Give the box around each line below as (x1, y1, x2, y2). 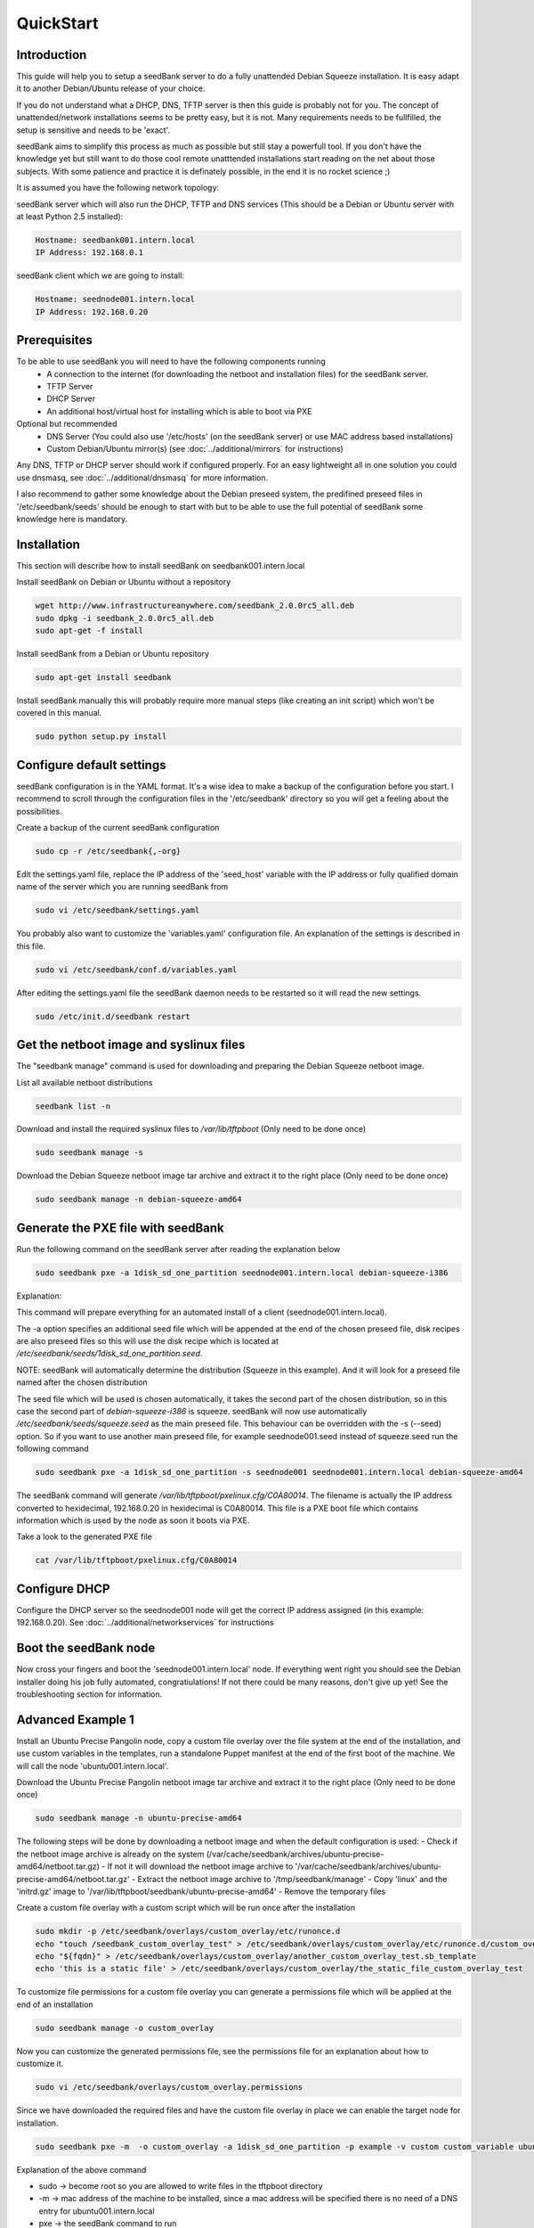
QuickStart (16, 13, 99, 33)
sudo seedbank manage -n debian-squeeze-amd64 (35, 1194, 242, 1205)
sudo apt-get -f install (35, 625, 144, 635)
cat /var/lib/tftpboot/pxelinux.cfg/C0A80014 (35, 1555, 238, 1566)
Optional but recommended (16, 419, 117, 430)
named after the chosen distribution (16, 1377, 149, 1388)
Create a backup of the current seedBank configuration (16, 822, 220, 832)
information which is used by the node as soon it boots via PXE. (16, 1515, 250, 1526)
